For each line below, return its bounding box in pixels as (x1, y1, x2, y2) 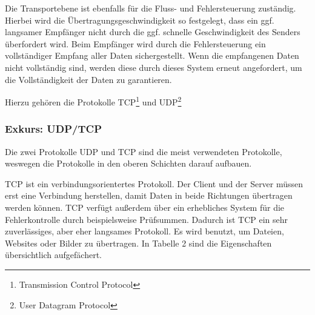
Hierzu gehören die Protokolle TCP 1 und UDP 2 (5, 94, 182, 108)
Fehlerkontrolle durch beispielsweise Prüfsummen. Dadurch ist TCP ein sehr (5, 213, 288, 225)
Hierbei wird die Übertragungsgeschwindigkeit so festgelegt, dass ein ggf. (5, 13, 274, 26)
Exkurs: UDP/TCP (5, 121, 102, 136)
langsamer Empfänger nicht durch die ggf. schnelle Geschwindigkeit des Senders (5, 25, 300, 38)
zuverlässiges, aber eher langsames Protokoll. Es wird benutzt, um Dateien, (5, 225, 284, 237)
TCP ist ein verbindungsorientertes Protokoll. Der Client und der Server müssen (5, 177, 303, 190)
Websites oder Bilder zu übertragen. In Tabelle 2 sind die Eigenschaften (5, 236, 272, 249)
